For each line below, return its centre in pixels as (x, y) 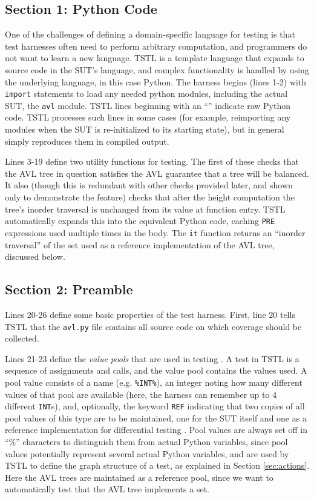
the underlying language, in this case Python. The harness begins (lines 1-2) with (156, 81)
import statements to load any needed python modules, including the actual (146, 94)
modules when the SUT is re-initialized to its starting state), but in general (145, 129)
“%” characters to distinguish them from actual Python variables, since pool (146, 442)
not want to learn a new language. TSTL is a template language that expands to (155, 58)
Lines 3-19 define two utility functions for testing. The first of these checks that (152, 161)
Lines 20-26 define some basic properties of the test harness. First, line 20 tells (150, 314)
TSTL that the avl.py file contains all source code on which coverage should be (153, 326)
